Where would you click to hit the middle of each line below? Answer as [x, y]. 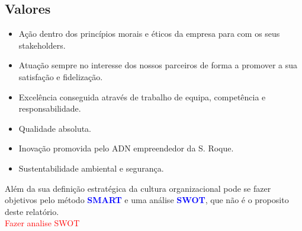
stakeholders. [42, 45]
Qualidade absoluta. [55, 128]
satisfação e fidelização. [61, 76]
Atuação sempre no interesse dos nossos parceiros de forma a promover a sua [158, 65]
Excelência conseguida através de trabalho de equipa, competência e [142, 96]
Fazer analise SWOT [42, 223]
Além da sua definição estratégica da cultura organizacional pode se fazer [138, 188]
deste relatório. [32, 211]
